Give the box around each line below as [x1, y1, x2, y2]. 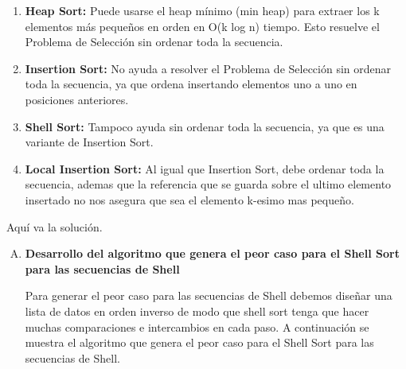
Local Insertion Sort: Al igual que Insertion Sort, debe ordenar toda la [25, 160, 385, 177]
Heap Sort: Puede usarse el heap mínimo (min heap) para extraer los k [25, 2, 380, 18]
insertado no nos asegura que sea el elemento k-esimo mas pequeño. [25, 191, 354, 208]
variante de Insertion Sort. [25, 134, 154, 150]
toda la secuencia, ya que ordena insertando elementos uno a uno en [25, 76, 357, 92]
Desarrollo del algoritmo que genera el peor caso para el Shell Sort [25, 245, 400, 262]
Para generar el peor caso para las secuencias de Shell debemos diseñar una [25, 287, 392, 304]
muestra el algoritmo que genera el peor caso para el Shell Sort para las [25, 334, 374, 351]
